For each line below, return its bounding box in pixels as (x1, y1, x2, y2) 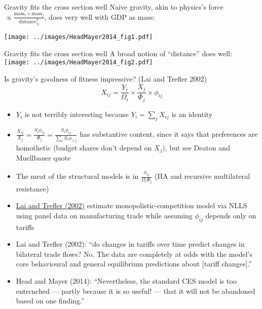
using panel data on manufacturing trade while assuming (16, 210, 193, 220)
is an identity (171, 108, 213, 119)
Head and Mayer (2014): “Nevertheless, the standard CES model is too (16, 276, 237, 286)
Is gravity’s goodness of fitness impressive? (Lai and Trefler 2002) (4, 73, 207, 84)
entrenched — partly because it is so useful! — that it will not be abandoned (16, 285, 255, 296)
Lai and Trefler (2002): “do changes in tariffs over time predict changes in (16, 239, 245, 249)
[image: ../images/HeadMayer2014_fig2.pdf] (4, 59, 153, 66)
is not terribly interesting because (24, 108, 129, 119)
